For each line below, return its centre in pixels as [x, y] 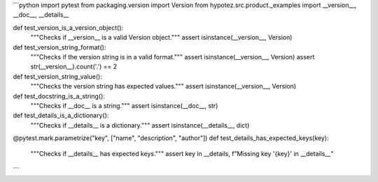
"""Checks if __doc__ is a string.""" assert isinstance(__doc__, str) [124, 105]
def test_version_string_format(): [59, 47]
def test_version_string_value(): [58, 76]
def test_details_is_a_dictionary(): [61, 116]
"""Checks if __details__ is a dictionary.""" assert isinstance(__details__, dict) [140, 125]
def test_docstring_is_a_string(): [59, 96]
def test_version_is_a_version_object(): [68, 27]
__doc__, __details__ [41, 15]
